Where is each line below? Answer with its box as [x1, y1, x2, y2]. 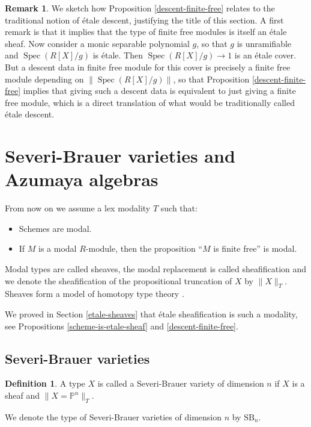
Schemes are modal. [19, 222, 92, 234]
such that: [160, 202, 198, 214]
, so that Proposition [173, 72, 250, 85]
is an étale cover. [234, 49, 297, 61]
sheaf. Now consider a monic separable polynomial [5, 37, 190, 49]
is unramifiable [237, 37, 292, 49]
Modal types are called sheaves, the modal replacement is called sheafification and [5, 263, 307, 275]
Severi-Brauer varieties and [5, 143, 235, 168]
